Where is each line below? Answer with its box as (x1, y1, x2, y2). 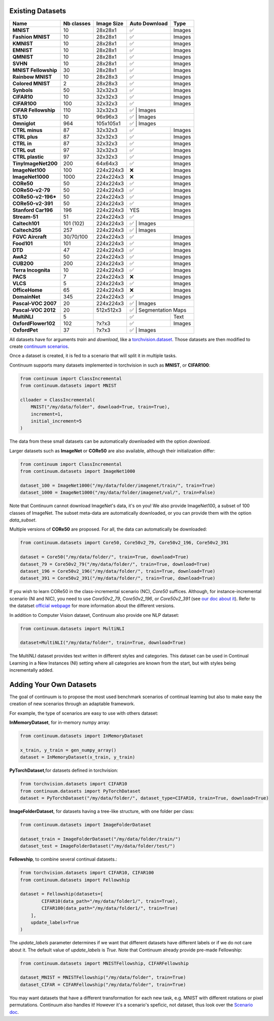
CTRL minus (12, 126, 43, 134)
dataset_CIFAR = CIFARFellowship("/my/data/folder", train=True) (20, 981, 186, 987)
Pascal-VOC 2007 (12, 300, 57, 307)
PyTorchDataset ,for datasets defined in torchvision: (9, 767, 119, 774)
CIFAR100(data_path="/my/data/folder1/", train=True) (41, 905, 178, 911)
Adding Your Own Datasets (9, 680, 97, 689)
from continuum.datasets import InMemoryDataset (20, 733, 144, 739)
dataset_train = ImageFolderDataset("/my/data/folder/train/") (20, 836, 181, 842)
